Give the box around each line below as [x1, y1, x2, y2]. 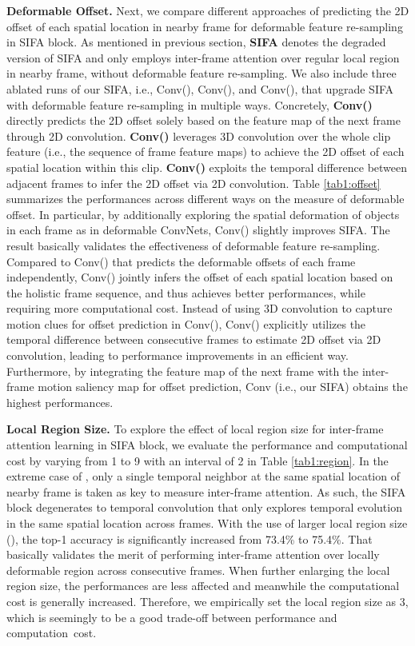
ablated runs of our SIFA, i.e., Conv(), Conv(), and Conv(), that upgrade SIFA [6, 80, 394, 97]
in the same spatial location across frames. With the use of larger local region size [6, 515, 408, 531]
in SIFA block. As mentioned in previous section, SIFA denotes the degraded [6, 34, 386, 50]
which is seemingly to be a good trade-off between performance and [6, 608, 337, 625]
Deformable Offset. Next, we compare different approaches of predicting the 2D [6, 2, 409, 18]
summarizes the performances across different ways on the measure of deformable [6, 190, 405, 207]
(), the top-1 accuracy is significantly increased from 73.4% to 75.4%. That [6, 530, 373, 547]
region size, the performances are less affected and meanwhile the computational [6, 577, 400, 594]
